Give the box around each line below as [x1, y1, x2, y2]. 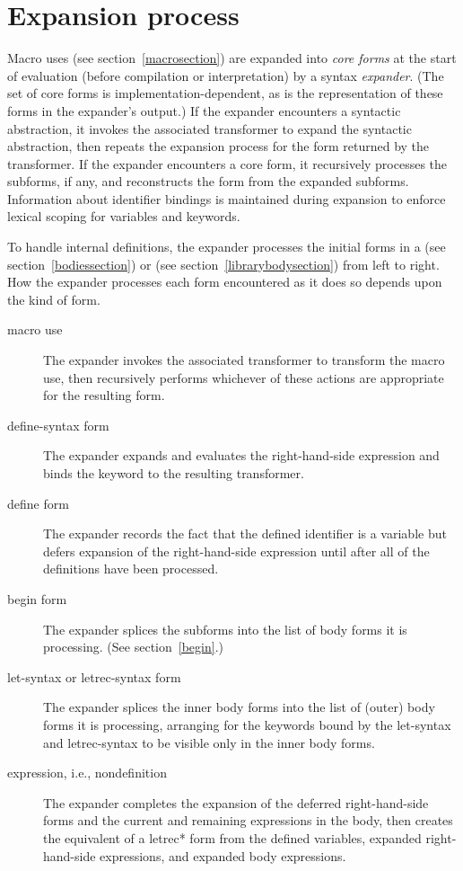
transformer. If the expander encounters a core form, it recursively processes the [7, 154, 448, 173]
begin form [7, 589, 67, 608]
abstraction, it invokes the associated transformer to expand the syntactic [7, 119, 412, 138]
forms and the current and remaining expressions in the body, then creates [43, 811, 453, 830]
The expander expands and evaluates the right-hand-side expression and [43, 446, 440, 465]
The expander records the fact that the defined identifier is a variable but [43, 524, 447, 543]
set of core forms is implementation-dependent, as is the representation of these [7, 84, 443, 102]
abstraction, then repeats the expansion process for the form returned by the [7, 137, 430, 156]
